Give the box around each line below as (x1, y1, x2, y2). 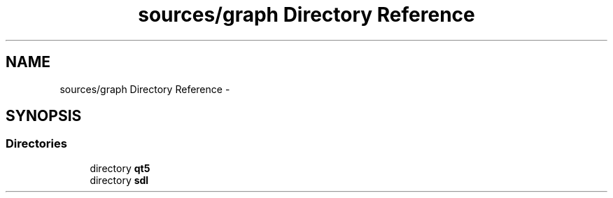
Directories (6, 136, 67, 151)
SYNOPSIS (6, 107, 82, 125)
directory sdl (90, 174, 149, 186)
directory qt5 (90, 162, 150, 174)
